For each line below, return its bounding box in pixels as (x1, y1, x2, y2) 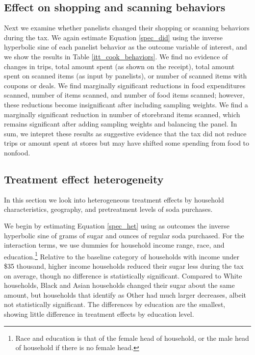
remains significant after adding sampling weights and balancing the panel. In (4, 119, 237, 129)
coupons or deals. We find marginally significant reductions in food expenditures (4, 80, 246, 90)
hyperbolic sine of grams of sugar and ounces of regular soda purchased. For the (4, 230, 244, 240)
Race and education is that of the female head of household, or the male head (15, 332, 249, 343)
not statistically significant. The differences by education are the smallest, (4, 299, 226, 309)
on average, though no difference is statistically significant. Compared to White (4, 270, 242, 280)
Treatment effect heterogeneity (4, 171, 164, 186)
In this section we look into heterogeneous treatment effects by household (4, 194, 224, 204)
